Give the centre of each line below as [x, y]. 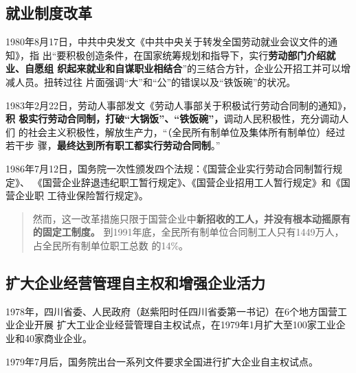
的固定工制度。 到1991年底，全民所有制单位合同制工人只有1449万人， [188, 232]
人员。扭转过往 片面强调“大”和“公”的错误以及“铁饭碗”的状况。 [155, 81]
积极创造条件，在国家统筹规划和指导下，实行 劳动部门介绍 [196, 55]
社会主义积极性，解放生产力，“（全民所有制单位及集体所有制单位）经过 [187, 132]
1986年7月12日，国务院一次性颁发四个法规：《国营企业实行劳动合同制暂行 [169, 168]
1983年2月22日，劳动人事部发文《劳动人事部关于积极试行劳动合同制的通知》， [179, 105]
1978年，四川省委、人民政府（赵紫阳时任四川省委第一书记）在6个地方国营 [171, 311]
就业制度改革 [49, 13]
